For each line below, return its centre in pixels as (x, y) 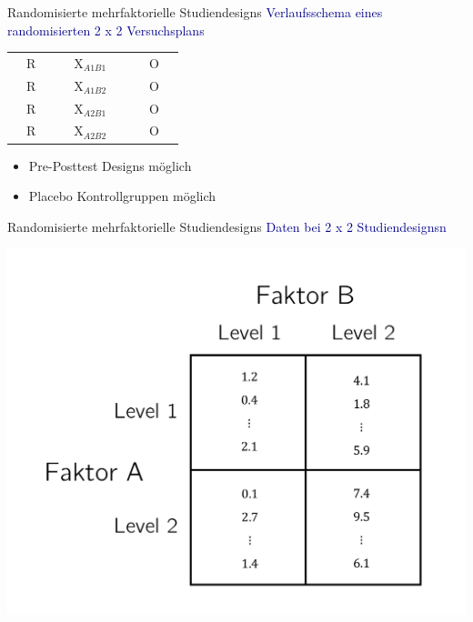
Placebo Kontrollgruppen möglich (122, 196)
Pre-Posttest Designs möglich (110, 165)
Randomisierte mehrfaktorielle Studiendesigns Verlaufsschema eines (195, 12)
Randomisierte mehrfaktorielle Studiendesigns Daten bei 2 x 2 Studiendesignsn (227, 226)
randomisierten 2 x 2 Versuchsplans (106, 30)
